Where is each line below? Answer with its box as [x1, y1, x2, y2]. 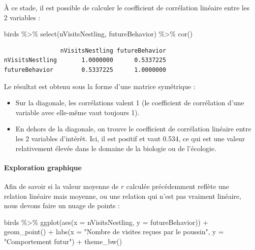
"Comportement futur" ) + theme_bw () [4, 236, 122, 246]
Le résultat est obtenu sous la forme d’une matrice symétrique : [4, 81, 195, 91]
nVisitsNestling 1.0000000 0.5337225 [4, 57, 166, 64]
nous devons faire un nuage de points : [4, 200, 120, 211]
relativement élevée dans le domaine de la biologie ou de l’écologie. [15, 143, 217, 153]
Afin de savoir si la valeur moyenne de [4, 181, 119, 191]
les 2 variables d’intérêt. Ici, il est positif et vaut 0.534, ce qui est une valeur [15, 133, 245, 143]
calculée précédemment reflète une [126, 181, 229, 191]
